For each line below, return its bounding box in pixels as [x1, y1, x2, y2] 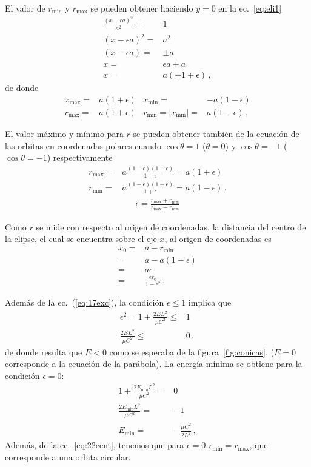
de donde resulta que [5, 345, 82, 358]
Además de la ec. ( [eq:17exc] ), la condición [5, 296, 164, 309]
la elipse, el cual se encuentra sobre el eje [5, 232, 157, 245]
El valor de [5, 2, 45, 14]
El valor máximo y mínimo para [5, 127, 124, 139]
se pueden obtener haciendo [90, 2, 193, 14]
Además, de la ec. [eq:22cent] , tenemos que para [5, 438, 184, 451]
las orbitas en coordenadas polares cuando [5, 139, 161, 152]
